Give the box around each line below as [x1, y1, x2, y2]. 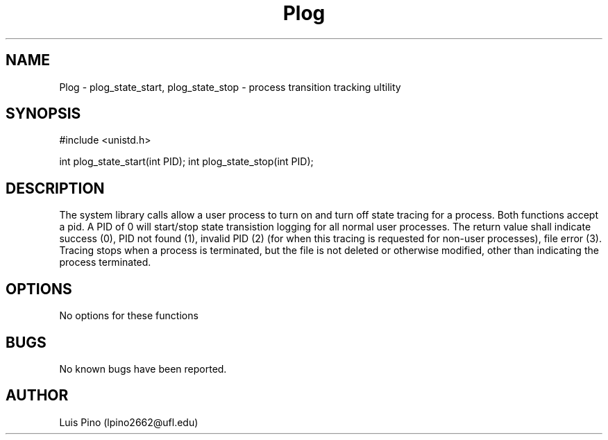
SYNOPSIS [6, 105, 81, 123]
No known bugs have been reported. [59, 362, 227, 375]
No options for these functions [59, 310, 199, 322]
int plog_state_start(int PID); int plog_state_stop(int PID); [59, 155, 314, 168]
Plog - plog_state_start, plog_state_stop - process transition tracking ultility [59, 81, 401, 93]
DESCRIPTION [6, 179, 105, 197]
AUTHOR [6, 387, 69, 405]
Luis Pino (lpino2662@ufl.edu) [59, 416, 199, 428]
